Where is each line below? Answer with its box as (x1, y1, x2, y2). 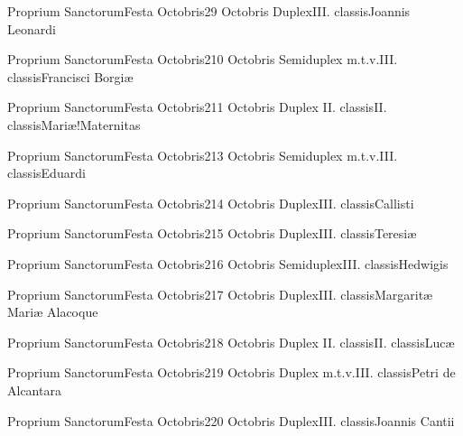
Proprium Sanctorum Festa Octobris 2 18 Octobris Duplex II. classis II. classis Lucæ (7, 332, 455, 351)
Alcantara (7, 380, 61, 399)
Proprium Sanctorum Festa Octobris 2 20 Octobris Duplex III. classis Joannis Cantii (7, 411, 455, 430)
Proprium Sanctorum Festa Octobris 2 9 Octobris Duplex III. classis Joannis (7, 2, 411, 20)
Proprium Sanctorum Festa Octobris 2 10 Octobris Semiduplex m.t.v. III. (7, 50, 398, 69)
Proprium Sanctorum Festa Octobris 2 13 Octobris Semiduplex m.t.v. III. (7, 145, 398, 164)
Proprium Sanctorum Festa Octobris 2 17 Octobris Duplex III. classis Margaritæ (7, 284, 433, 303)
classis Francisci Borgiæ (7, 67, 134, 86)
